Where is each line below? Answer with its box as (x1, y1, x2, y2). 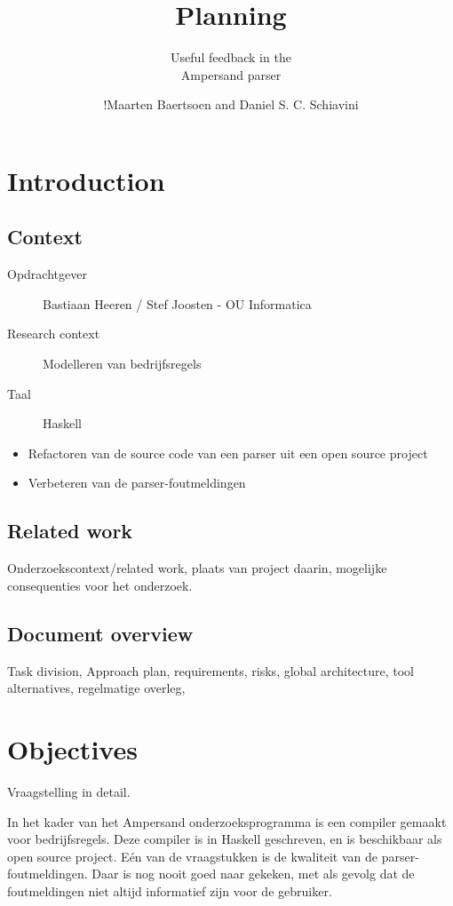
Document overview (7, 619, 194, 647)
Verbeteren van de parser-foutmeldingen (28, 473, 246, 492)
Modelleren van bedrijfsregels (43, 354, 202, 373)
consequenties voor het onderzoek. (7, 576, 193, 594)
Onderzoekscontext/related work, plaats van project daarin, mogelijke (7, 559, 387, 577)
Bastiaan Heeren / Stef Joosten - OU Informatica (43, 294, 312, 313)
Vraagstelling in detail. (7, 782, 131, 800)
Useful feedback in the (171, 48, 291, 67)
